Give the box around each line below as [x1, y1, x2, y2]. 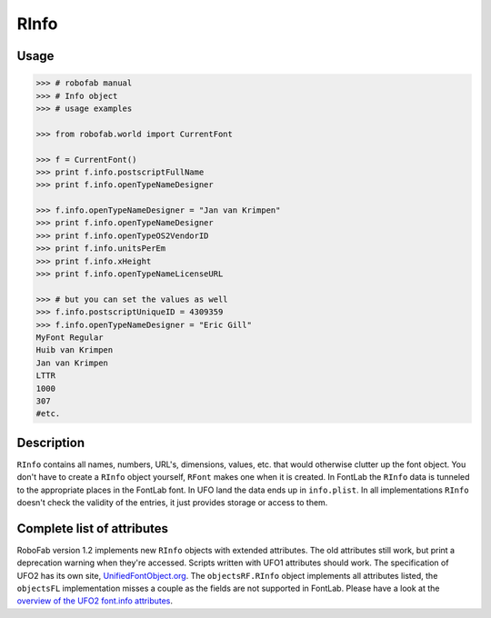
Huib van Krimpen [35, 345, 114, 355]
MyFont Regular [35, 332, 104, 343]
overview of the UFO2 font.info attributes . [16, 595, 173, 606]
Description [16, 434, 85, 450]
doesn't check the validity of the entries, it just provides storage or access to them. [16, 496, 328, 508]
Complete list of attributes [16, 521, 168, 536]
